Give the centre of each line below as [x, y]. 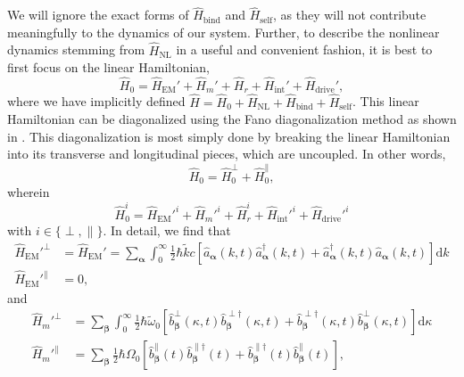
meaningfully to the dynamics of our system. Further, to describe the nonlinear [224, 32]
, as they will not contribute [350, 15]
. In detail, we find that [167, 230]
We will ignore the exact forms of [98, 15]
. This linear [386, 101]
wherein [29, 192]
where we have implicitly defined [96, 101]
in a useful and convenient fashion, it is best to [304, 49]
